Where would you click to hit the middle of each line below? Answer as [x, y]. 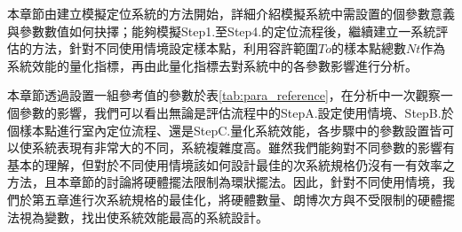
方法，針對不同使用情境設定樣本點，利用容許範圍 [175, 48]
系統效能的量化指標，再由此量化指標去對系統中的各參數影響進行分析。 [212, 65]
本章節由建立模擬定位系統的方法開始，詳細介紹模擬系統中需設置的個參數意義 [231, 13]
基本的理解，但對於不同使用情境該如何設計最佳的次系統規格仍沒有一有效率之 [231, 164]
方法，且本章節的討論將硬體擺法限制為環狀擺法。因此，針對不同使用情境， [225, 182]
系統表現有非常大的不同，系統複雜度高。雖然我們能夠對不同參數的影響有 [243, 147]
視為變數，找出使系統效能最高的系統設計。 [143, 217]
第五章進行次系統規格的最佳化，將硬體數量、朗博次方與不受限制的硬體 [237, 199]
